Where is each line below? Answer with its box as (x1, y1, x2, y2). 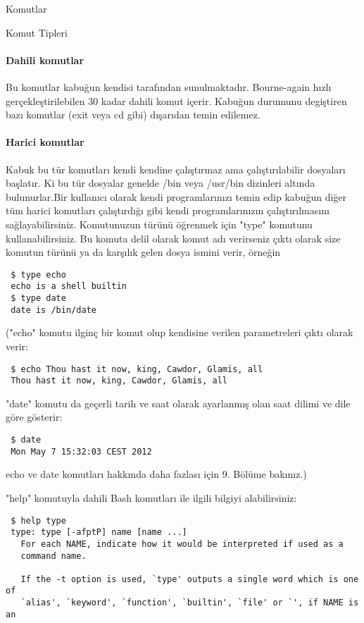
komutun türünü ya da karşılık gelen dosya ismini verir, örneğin (6, 245, 281, 259)
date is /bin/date (11, 304, 96, 315)
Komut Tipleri (6, 25, 68, 39)
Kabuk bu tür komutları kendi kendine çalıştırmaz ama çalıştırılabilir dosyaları (6, 161, 346, 176)
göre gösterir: (6, 409, 63, 424)
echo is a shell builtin (11, 281, 127, 292)
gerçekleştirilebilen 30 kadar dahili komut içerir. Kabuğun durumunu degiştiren (6, 93, 347, 108)
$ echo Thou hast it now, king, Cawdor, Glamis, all (11, 364, 263, 374)
